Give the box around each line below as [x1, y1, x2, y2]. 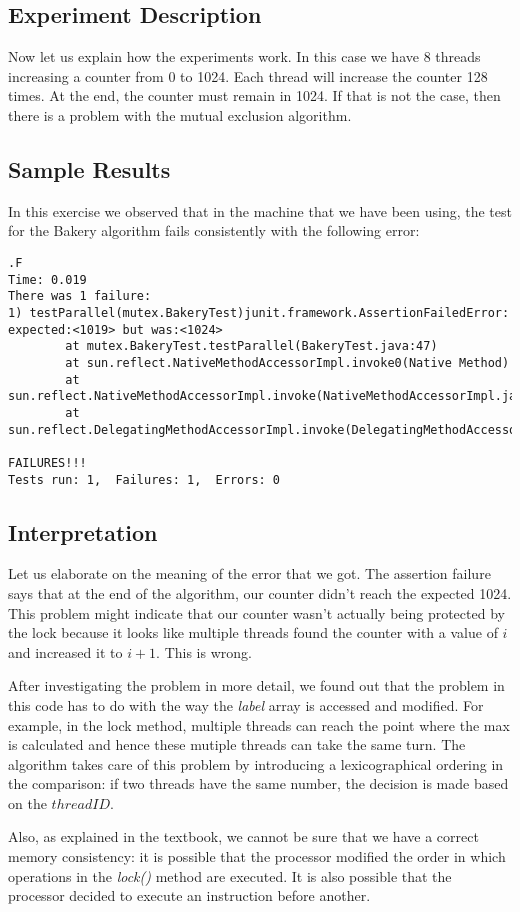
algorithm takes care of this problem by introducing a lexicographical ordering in [8, 753, 504, 774]
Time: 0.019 [8, 272, 87, 287]
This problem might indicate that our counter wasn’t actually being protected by [8, 602, 505, 623]
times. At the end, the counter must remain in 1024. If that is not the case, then [8, 85, 501, 106]
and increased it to [8, 641, 123, 662]
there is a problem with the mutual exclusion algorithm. [8, 104, 352, 125]
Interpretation [8, 516, 158, 547]
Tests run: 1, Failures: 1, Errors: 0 [8, 472, 281, 487]
